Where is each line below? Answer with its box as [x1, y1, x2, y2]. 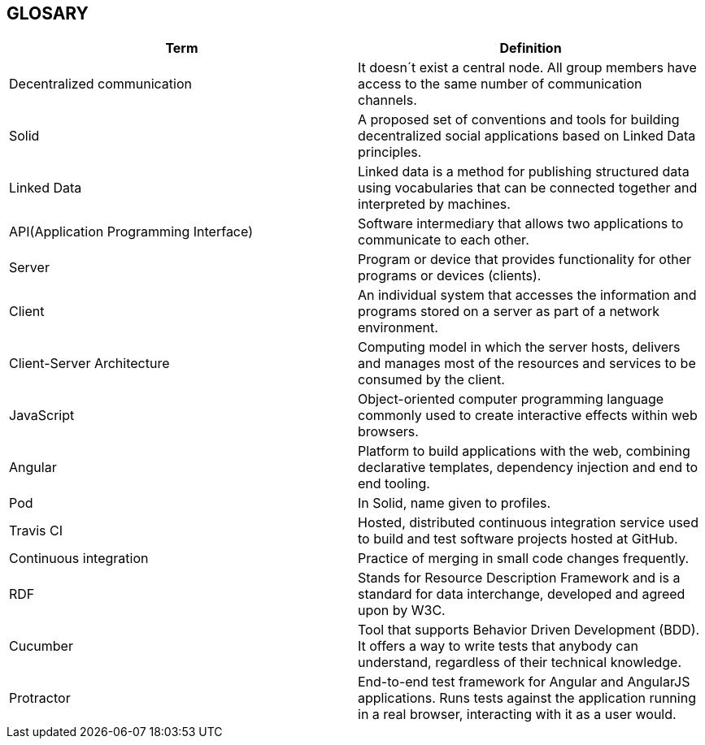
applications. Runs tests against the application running [358, 690, 696, 707]
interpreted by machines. [358, 196, 511, 213]
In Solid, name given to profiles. [358, 495, 551, 512]
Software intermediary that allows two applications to [358, 215, 684, 232]
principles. [358, 144, 422, 161]
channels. [358, 92, 417, 109]
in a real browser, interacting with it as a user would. [358, 706, 677, 723]
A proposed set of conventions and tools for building [358, 111, 680, 128]
